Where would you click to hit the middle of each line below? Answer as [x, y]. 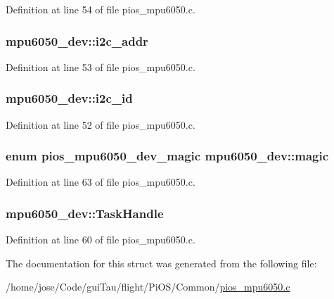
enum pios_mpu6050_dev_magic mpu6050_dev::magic [167, 156]
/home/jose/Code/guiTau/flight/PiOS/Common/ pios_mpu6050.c [148, 287]
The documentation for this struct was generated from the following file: [161, 263]
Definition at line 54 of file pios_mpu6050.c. [101, 9]
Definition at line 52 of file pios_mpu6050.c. [101, 124]
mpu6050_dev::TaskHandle [85, 213]
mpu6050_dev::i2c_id [69, 98]
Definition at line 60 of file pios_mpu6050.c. [101, 240]
